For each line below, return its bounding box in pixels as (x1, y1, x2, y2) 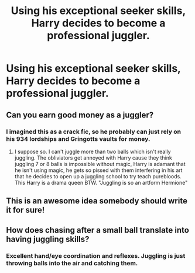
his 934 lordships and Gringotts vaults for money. (6, 134, 150, 143)
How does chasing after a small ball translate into (6, 225, 189, 235)
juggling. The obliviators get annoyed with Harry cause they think (14, 154, 173, 161)
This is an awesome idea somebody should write (6, 196, 187, 206)
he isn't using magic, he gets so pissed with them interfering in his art (14, 167, 183, 174)
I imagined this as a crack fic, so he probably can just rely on (6, 127, 182, 136)
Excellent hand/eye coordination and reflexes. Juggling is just (6, 251, 186, 260)
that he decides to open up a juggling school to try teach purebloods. (14, 172, 182, 179)
